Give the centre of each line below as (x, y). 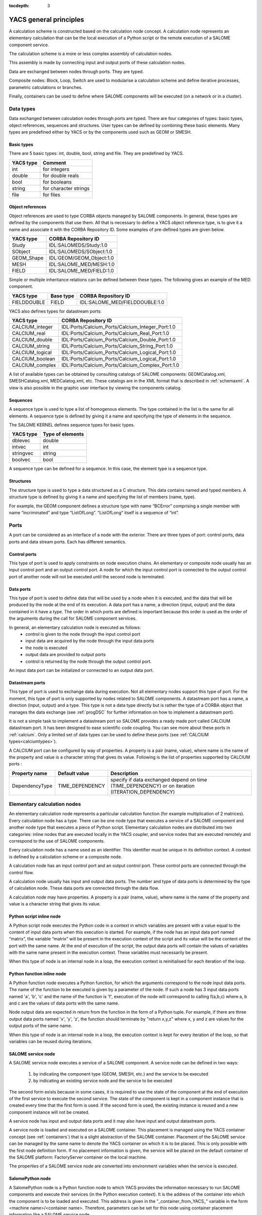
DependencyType (32, 786)
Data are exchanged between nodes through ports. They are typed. (76, 71)
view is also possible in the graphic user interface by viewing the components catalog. (95, 388)
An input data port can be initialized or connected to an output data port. (81, 670)
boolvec (21, 460)
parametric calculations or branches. (46, 87)
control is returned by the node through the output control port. (89, 661)
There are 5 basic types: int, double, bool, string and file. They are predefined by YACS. (96, 154)
